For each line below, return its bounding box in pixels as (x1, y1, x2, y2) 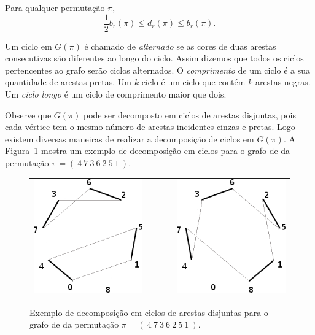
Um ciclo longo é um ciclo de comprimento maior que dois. (5, 88, 227, 101)
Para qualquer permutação (5, 1, 105, 13)
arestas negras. (255, 75, 311, 88)
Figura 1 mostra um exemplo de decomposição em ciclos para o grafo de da (5, 144, 290, 157)
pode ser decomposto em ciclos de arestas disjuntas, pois (83, 108, 296, 121)
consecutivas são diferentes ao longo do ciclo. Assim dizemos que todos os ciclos (5, 52, 304, 64)
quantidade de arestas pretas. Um (5, 75, 132, 88)
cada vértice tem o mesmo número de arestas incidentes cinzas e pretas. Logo (5, 120, 295, 133)
